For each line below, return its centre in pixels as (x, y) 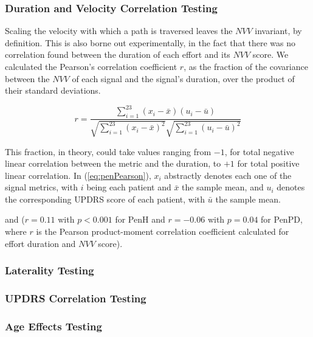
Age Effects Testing (53, 326)
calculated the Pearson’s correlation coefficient (91, 66)
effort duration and (40, 243)
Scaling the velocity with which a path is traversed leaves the (119, 31)
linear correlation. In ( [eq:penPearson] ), (78, 175)
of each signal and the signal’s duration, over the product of (183, 78)
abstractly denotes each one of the (228, 175)
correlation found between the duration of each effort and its (118, 54)
